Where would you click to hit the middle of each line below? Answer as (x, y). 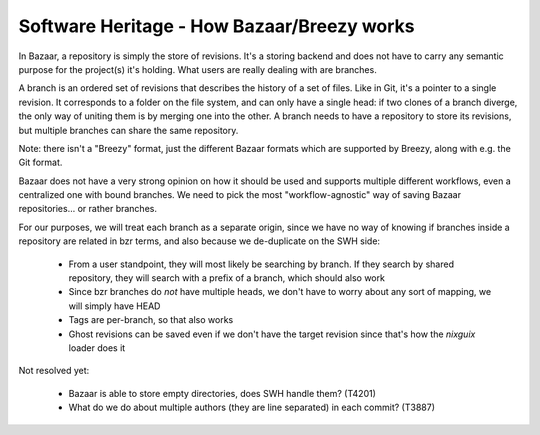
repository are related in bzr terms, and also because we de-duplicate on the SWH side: (199, 241)
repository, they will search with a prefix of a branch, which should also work (226, 278)
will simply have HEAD (114, 306)
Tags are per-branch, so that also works (151, 320)
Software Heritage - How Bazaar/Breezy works (216, 26)
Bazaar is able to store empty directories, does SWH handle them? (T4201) (222, 393)
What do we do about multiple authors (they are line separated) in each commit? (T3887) (251, 407)
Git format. (40, 162)
